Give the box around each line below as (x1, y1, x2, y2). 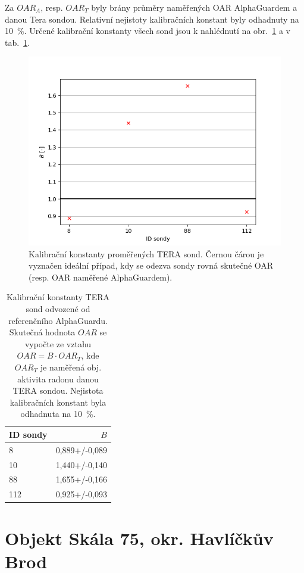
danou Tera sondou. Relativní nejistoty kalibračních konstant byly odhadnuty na (5, 13, 299, 25)
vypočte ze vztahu (24, 337, 92, 350)
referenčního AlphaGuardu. (8, 314, 108, 326)
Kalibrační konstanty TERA (6, 291, 110, 303)
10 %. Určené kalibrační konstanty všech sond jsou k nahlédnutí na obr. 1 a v (5, 24, 290, 37)
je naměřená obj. (40, 360, 102, 373)
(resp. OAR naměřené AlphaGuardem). (29, 270, 173, 283)
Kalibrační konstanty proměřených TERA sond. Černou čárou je (29, 247, 264, 260)
